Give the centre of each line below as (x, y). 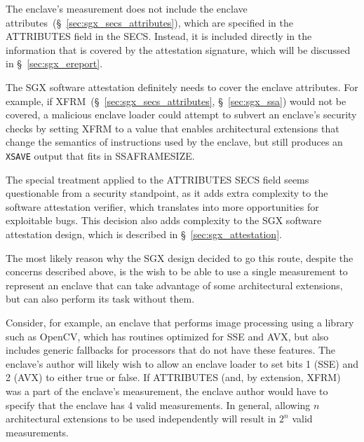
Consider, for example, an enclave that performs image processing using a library (180, 322)
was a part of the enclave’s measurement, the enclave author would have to (167, 391)
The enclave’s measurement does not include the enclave (127, 8)
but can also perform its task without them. (100, 299)
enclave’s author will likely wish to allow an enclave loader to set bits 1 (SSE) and (182, 363)
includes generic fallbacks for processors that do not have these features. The (171, 350)
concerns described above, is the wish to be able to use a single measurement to (177, 271)
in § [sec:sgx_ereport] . (54, 63)
